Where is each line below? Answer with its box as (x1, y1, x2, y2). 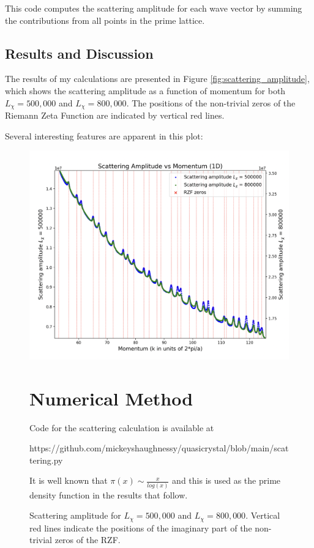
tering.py (29, 453, 63, 466)
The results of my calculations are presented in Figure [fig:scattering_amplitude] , (5, 72, 310, 85)
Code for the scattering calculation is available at (29, 421, 214, 434)
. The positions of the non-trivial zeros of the (126, 96, 296, 109)
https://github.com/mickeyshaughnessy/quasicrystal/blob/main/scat (29, 442, 289, 454)
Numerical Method (29, 385, 193, 410)
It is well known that (29, 474, 108, 487)
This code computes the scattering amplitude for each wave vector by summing (5, 2, 302, 14)
